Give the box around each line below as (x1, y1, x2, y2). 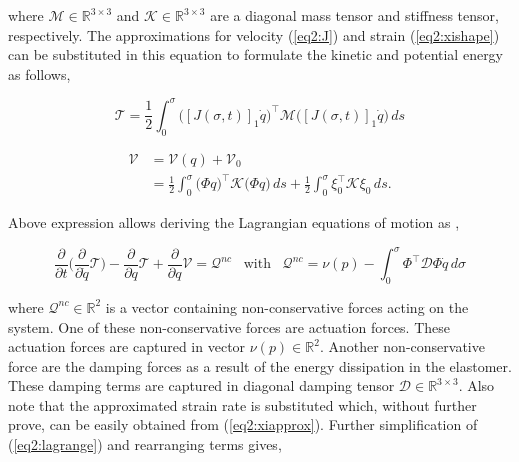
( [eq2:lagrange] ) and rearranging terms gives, (8, 434, 282, 455)
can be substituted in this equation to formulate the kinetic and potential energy (8, 44, 504, 65)
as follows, (8, 63, 71, 84)
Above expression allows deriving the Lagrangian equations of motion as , (8, 212, 460, 233)
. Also (458, 375, 495, 396)
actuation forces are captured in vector (8, 336, 246, 357)
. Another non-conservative (319, 336, 485, 357)
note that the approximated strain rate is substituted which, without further (8, 394, 477, 415)
